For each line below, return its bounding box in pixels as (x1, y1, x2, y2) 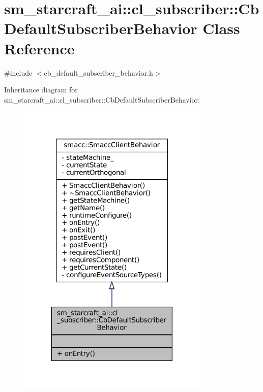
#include (4, 67, 33, 78)
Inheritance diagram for (4, 84, 78, 95)
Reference (4, 38, 75, 58)
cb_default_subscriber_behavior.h (44, 67, 153, 78)
